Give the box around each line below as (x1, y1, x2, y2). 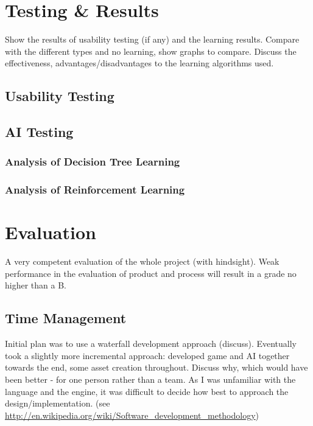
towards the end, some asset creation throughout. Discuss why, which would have (5, 361, 308, 374)
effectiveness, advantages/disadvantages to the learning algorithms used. (5, 57, 274, 69)
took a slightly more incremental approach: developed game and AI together (5, 349, 290, 361)
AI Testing (5, 122, 74, 141)
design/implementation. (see (5, 397, 110, 410)
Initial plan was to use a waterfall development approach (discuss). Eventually (5, 337, 297, 350)
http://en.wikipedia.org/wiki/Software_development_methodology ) (5, 408, 259, 421)
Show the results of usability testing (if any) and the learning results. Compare (5, 33, 300, 46)
